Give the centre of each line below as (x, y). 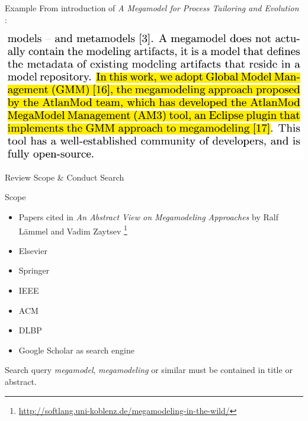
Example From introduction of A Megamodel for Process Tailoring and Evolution (152, 8)
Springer (34, 270)
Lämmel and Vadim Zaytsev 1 (73, 230)
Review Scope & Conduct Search (65, 177)
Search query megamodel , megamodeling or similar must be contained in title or (149, 370)
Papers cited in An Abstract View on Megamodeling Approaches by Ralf (148, 216)
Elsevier (33, 250)
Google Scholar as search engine (76, 350)
